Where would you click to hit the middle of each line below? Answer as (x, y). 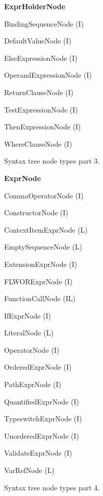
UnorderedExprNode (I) (42, 435)
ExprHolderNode (35, 6)
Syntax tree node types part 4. (52, 487)
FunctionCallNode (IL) (40, 298)
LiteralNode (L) (29, 333)
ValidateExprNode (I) (38, 453)
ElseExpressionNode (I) (41, 58)
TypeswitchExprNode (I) (43, 419)
